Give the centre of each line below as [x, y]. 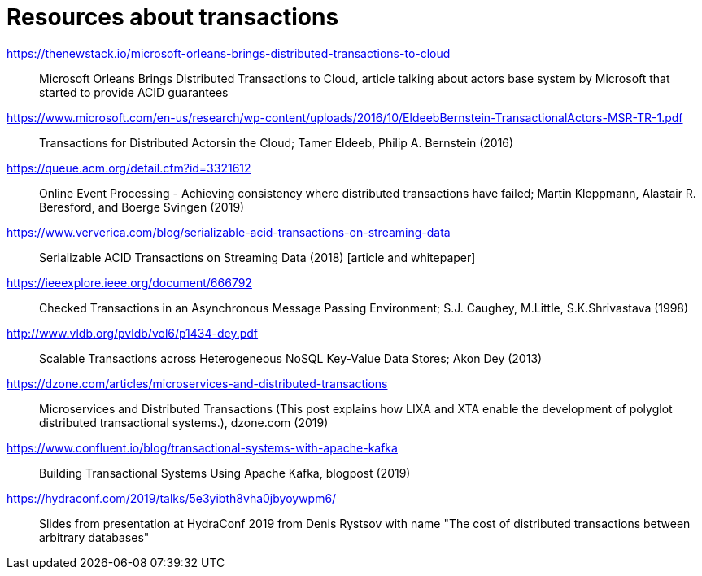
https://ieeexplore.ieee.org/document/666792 [129, 282]
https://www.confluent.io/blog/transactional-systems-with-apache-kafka [202, 447]
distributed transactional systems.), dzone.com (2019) [184, 422]
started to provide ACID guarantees [134, 92]
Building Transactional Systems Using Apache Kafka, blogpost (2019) [225, 473]
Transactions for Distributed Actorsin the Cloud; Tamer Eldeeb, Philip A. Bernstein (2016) [277, 142]
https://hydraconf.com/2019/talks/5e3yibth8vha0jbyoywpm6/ [172, 498]
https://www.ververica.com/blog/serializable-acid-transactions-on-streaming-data [229, 232]
